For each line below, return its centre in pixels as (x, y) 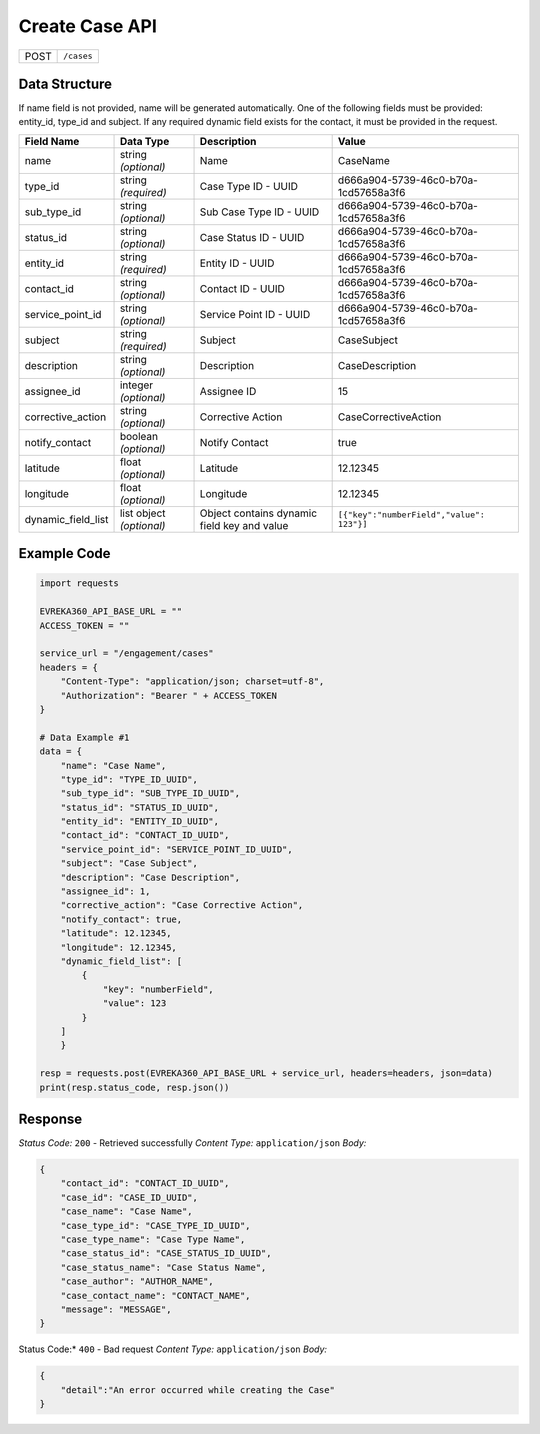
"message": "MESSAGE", (116, 1309)
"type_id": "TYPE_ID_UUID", (129, 779)
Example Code (64, 553)
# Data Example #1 (84, 737)
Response (50, 1118)
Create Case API (87, 26)
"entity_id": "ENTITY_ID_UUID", (140, 821)
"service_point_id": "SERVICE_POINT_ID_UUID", (177, 849)
